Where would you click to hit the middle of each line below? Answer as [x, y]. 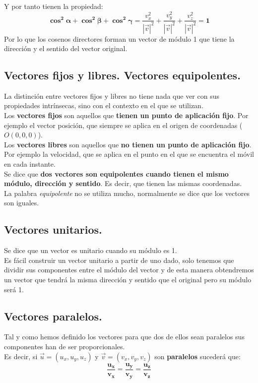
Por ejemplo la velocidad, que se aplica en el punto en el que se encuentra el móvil [129, 154]
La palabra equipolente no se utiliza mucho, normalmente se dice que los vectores [127, 193]
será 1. [14, 289]
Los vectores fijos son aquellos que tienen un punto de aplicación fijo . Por [126, 115]
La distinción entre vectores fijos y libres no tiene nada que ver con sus [112, 96]
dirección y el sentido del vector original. [66, 48]
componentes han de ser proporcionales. [64, 346]
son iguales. [22, 203]
